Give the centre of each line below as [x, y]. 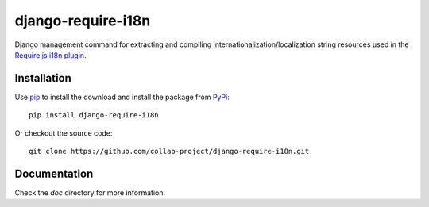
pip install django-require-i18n [94, 115]
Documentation [54, 173]
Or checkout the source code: [64, 133]
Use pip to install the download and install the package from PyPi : [122, 97]
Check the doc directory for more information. [90, 192]
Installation [43, 78]
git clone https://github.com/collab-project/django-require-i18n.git [169, 151]
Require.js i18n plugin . [50, 55]
